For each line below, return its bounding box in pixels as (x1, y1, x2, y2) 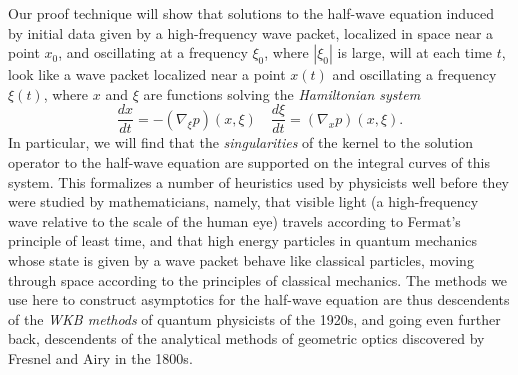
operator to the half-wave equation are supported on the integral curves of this (8, 152, 490, 173)
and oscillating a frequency (332, 64, 497, 85)
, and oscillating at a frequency (58, 42, 248, 63)
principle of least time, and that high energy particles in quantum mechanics (8, 230, 477, 251)
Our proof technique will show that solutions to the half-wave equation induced (8, 3, 495, 23)
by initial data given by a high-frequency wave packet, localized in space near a (8, 22, 494, 43)
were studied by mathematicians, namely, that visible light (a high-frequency (8, 191, 479, 212)
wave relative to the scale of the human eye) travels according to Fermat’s (8, 210, 461, 231)
